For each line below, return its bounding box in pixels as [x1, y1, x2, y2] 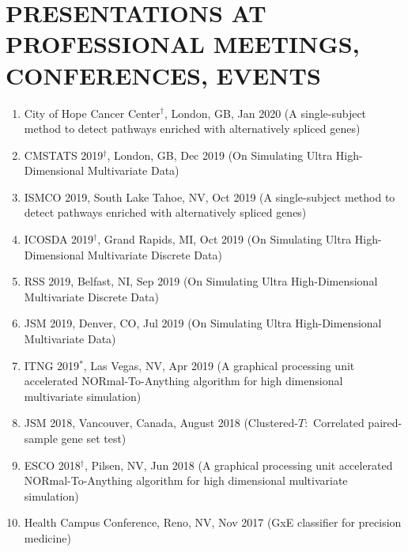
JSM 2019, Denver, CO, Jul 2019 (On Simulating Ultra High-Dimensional [24, 315, 382, 331]
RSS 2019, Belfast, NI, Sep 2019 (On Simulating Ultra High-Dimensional [24, 273, 378, 289]
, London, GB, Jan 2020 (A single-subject [164, 104, 367, 121]
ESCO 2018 [24, 456, 81, 473]
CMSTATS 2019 [24, 146, 104, 163]
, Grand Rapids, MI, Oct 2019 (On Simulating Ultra [97, 231, 352, 248]
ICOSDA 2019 [24, 231, 94, 248]
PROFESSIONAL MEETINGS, [6, 28, 360, 60]
